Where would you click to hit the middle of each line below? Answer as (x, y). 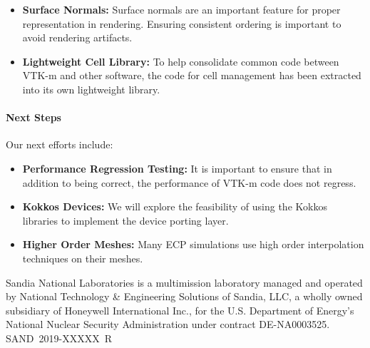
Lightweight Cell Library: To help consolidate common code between (181, 61)
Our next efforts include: (60, 144)
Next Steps (34, 117)
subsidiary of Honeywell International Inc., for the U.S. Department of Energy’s (180, 310)
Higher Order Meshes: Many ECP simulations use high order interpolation (193, 244)
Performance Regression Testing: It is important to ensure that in (177, 168)
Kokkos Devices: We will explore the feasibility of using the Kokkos (175, 206)
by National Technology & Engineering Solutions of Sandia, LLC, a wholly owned (184, 296)
